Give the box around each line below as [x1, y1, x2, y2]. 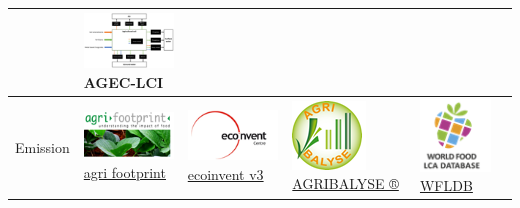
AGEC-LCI [83, 71, 164, 92]
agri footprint [83, 162, 166, 183]
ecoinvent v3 [187, 163, 264, 184]
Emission [15, 136, 70, 157]
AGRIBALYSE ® [292, 173, 399, 194]
